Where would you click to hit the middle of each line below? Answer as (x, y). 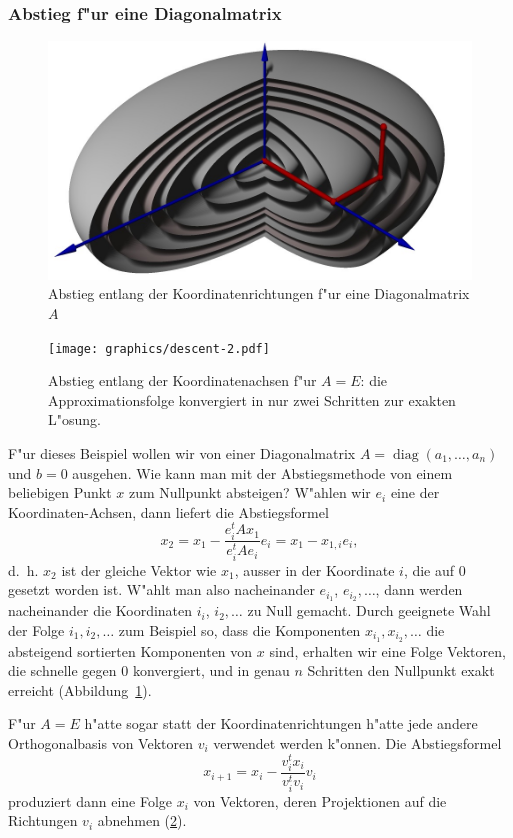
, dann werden (419, 589)
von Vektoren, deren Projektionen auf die (320, 800)
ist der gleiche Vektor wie (139, 569)
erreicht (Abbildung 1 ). (80, 689)
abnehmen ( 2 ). (142, 820)
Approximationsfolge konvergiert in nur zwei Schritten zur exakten (252, 399)
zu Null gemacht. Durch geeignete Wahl (369, 610)
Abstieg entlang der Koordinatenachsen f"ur (182, 380)
